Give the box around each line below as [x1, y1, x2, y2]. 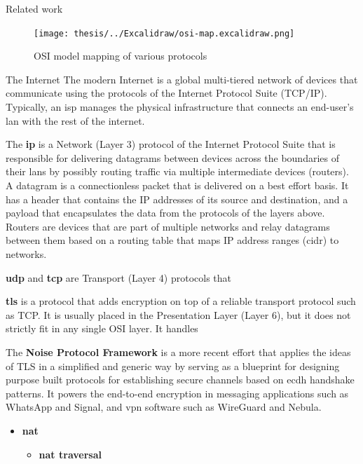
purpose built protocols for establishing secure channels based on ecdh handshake [6, 372, 355, 387]
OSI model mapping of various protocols [34, 48, 207, 63]
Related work [6, 1, 63, 15]
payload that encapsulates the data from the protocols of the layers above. [6, 205, 325, 220]
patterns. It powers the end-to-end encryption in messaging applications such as [6, 385, 349, 400]
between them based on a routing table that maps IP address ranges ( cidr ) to [6, 233, 339, 247]
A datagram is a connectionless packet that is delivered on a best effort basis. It [6, 178, 349, 192]
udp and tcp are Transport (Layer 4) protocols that [6, 270, 231, 285]
